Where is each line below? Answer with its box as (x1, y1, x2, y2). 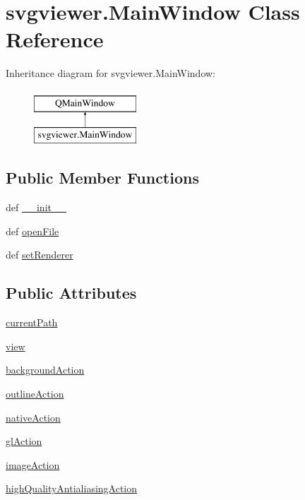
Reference (6, 25, 104, 54)
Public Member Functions (6, 167, 199, 189)
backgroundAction (6, 362, 85, 377)
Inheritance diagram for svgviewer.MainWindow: (6, 66, 215, 81)
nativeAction (6, 410, 61, 424)
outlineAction (6, 386, 64, 401)
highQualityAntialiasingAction (6, 481, 138, 496)
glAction (6, 434, 42, 448)
